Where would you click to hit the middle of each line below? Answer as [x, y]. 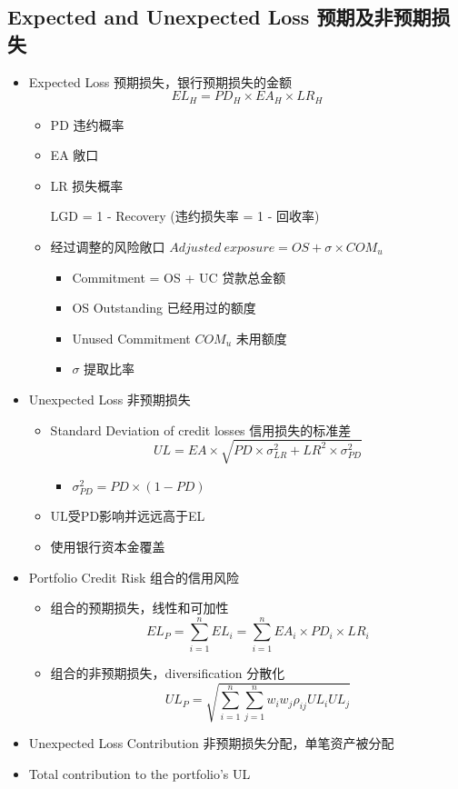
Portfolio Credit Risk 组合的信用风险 [134, 577]
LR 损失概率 [87, 185]
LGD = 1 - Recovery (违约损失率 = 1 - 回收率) [185, 216]
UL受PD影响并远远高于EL [128, 516]
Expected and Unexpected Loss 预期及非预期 [219, 17]
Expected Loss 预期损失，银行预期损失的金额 [160, 81]
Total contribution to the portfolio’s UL [139, 773]
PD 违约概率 [87, 124]
